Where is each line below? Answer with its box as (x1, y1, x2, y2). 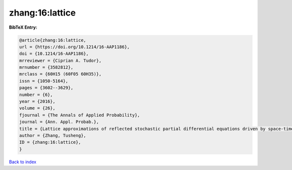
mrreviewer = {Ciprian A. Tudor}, (19, 57, 102, 63)
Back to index (9, 159, 36, 165)
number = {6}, (19, 92, 53, 97)
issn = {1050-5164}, (19, 78, 68, 84)
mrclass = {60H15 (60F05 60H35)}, (19, 71, 102, 77)
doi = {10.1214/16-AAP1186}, (19, 51, 89, 57)
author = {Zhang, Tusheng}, (19, 133, 86, 138)
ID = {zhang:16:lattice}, (19, 139, 81, 145)
